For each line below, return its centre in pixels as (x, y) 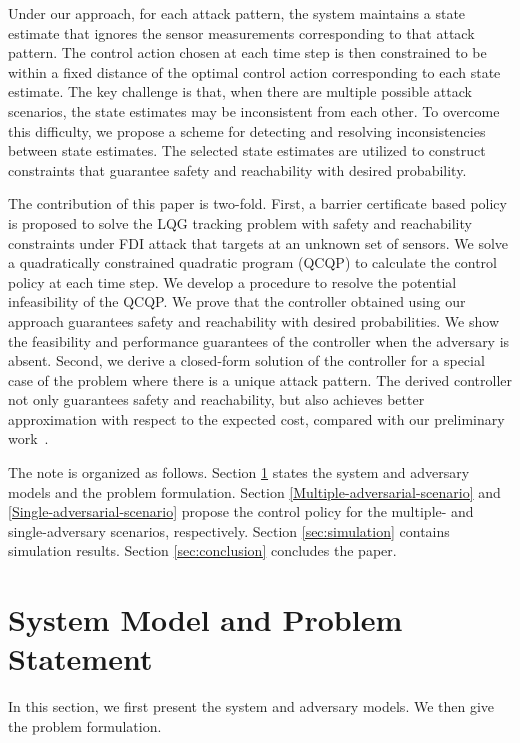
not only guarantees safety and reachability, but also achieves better (216, 399)
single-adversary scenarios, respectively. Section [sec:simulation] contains (229, 530)
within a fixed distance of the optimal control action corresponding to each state (254, 71)
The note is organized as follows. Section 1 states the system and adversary (239, 472)
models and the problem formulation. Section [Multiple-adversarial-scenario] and (254, 491)
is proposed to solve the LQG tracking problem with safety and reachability (240, 222)
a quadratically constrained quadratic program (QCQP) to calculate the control (252, 262)
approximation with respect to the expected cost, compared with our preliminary (256, 418)
